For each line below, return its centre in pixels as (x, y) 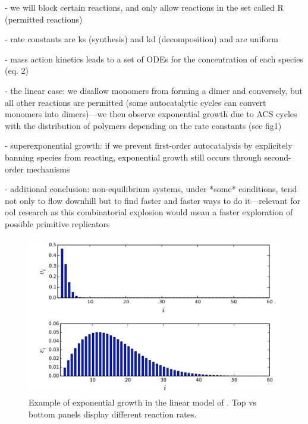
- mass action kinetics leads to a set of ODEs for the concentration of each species (154, 59)
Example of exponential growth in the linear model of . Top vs (143, 402)
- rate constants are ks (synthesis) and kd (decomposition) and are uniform (142, 39)
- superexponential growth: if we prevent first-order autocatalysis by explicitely (149, 145)
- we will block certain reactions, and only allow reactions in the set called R (144, 7)
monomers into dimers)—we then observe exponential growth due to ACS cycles (151, 114)
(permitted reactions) (44, 19)
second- (278, 157)
